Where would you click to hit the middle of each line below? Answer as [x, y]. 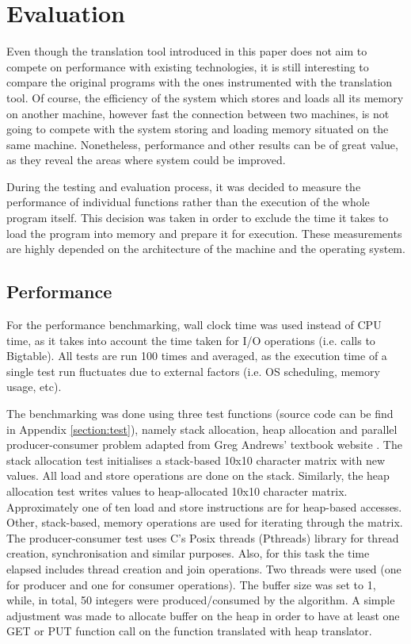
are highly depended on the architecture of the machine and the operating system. [206, 249]
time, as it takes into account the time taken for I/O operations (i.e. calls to [191, 340]
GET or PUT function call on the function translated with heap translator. [189, 631]
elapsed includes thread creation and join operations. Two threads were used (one [204, 568]
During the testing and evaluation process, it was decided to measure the [184, 186]
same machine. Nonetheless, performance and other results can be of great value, [202, 144]
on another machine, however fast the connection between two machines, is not [198, 113]
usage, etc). [34, 387]
